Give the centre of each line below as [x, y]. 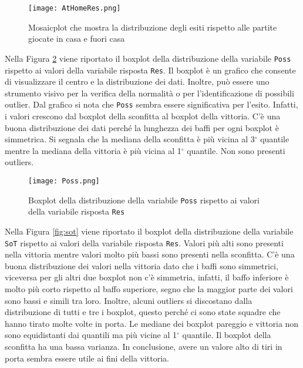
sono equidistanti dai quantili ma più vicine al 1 [91, 335]
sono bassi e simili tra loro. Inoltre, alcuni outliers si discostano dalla [129, 300]
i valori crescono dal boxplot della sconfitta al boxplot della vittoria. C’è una [143, 116]
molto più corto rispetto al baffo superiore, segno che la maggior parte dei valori [149, 288]
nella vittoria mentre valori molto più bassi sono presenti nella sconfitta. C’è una [150, 254]
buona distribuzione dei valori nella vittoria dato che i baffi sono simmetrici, [142, 265]
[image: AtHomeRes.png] [75, 8]
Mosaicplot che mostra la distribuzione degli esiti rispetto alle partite [153, 27]
